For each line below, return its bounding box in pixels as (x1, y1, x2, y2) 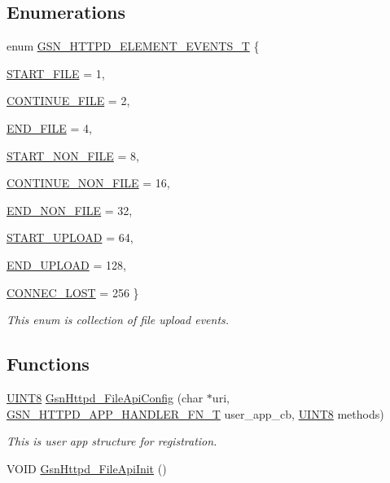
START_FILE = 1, (7, 64, 105, 81)
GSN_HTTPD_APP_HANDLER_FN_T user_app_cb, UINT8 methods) (7, 405, 384, 422)
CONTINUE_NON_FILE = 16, (7, 174, 170, 191)
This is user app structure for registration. (7, 433, 217, 450)
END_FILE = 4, (7, 119, 92, 136)
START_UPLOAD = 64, (7, 229, 134, 246)
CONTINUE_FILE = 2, (7, 92, 130, 109)
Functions (7, 351, 90, 376)
